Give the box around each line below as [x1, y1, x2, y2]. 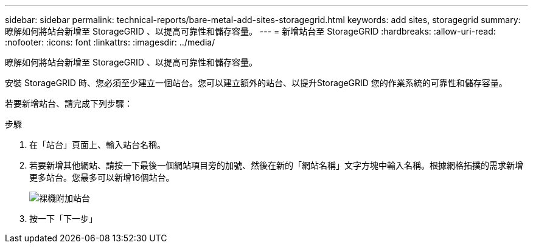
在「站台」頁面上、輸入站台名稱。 [29, 139, 165, 150]
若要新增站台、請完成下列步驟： [5, 98, 133, 109]
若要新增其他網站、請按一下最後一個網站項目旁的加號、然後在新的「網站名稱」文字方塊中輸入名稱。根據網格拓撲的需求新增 [29, 160, 523, 170]
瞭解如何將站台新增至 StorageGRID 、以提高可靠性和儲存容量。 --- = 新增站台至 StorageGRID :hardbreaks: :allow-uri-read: [5, 26, 496, 36]
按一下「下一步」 [29, 213, 97, 224]
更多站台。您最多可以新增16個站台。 [29, 172, 175, 183]
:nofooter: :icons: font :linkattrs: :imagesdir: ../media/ [5, 37, 215, 47]
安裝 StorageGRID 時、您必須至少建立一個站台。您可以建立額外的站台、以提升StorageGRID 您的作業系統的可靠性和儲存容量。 [5, 78, 507, 88]
